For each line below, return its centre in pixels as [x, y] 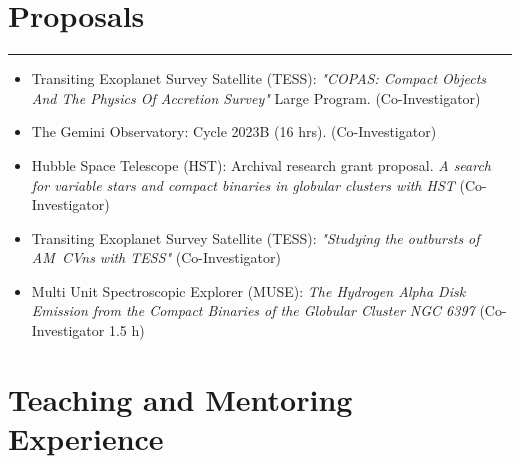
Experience [86, 438]
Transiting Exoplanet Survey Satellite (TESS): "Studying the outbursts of [255, 237]
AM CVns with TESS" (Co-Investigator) [156, 257]
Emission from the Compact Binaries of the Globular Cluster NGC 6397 [253, 310]
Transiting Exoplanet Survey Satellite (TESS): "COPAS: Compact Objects [259, 78]
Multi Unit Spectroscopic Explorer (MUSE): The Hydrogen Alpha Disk [248, 290]
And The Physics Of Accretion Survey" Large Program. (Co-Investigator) [256, 97]
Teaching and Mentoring [180, 398]
